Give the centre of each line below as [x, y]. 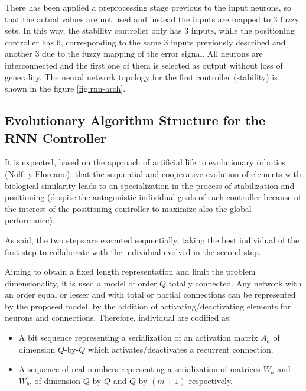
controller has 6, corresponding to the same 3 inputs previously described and [145, 42]
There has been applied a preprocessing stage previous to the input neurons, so [148, 7]
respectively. [211, 380]
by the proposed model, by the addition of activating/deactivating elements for [148, 306]
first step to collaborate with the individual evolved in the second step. [133, 251]
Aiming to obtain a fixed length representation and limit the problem [130, 271]
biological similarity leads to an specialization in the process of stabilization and [150, 185]
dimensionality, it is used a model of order [81, 283]
